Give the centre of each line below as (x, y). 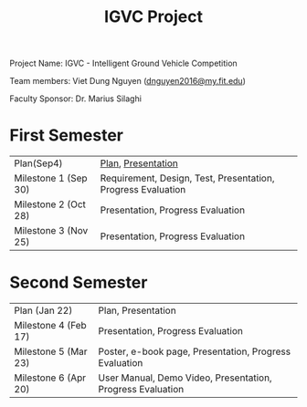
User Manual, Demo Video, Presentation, (185, 378)
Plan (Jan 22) (43, 310)
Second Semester (79, 282)
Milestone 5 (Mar (51, 351)
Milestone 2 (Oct (50, 204)
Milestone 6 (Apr (50, 378)
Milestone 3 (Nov (51, 231)
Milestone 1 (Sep (51, 178)
